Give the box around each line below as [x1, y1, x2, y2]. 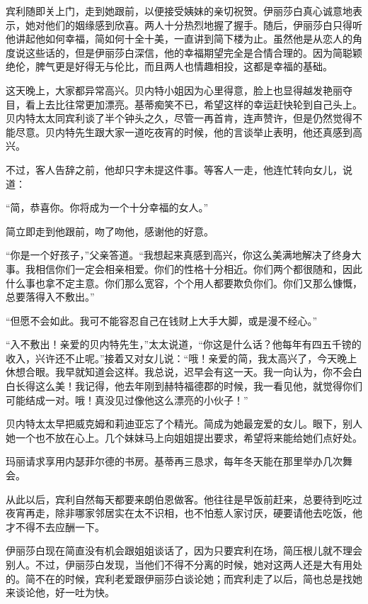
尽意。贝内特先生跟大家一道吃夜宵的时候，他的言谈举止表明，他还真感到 [15, 124, 352, 139]
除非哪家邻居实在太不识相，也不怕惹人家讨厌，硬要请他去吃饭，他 [54, 505, 362, 520]
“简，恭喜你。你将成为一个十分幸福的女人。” [6, 200, 209, 215]
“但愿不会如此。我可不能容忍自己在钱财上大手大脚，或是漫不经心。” [6, 313, 318, 328]
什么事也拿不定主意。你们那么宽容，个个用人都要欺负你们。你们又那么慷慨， [6, 275, 362, 290]
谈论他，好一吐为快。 [15, 585, 115, 600]
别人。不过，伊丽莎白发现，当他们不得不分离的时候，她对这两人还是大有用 [6, 557, 352, 571]
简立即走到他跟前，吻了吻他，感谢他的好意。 [6, 223, 214, 238]
